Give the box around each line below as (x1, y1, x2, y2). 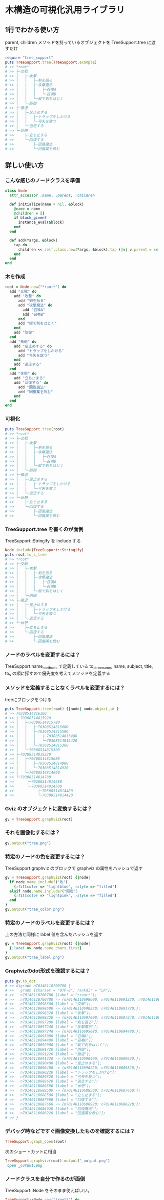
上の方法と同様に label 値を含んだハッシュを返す (5, 931, 103, 938)
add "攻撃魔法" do (18, 303, 53, 307)
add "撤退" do (9, 339, 37, 344)
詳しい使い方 (5, 161, 44, 169)
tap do (14, 242, 27, 247)
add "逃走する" (14, 362, 42, 367)
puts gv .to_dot (5, 979, 36, 984)
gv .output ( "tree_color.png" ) (5, 907, 64, 912)
